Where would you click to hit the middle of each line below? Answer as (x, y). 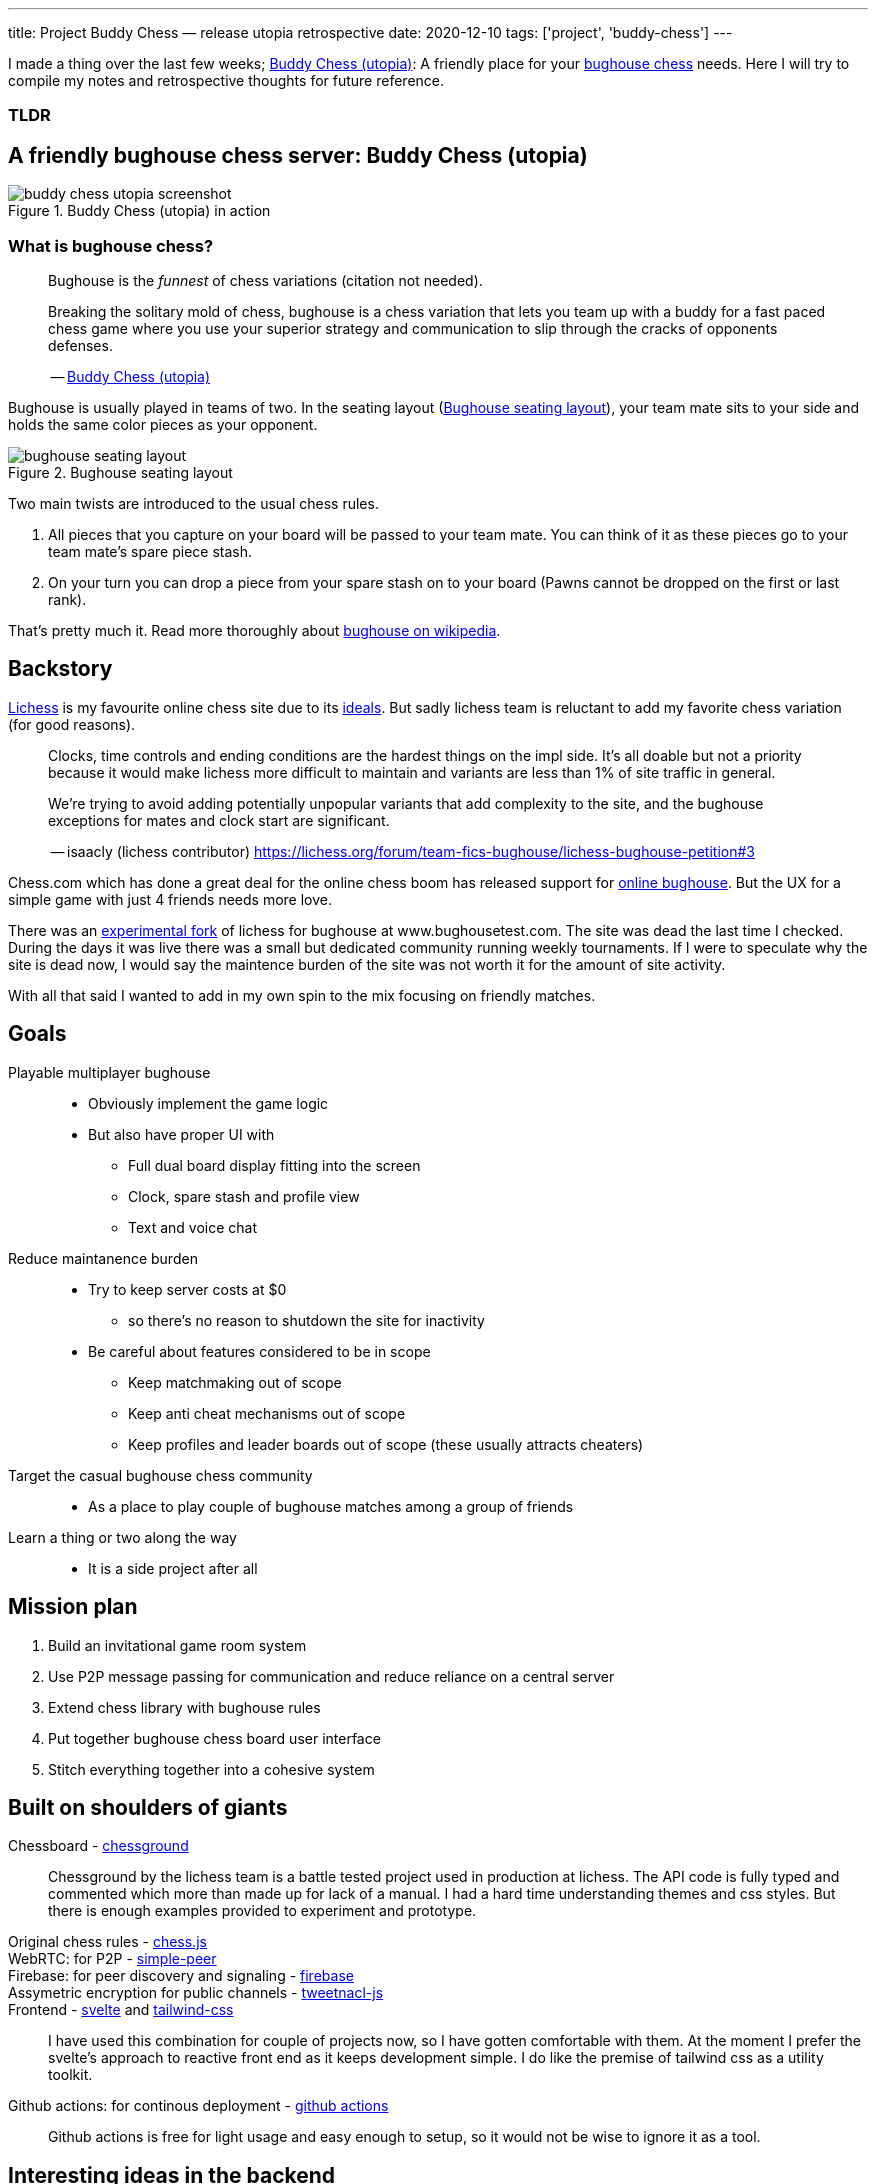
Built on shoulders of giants (148, 1807)
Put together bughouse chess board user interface (214, 1738)
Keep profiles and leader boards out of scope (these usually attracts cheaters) (386, 1444)
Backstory (60, 669)
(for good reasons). (72, 724)
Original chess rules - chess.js (107, 1942)
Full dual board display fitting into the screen (274, 1165)
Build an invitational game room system (177, 1645)
